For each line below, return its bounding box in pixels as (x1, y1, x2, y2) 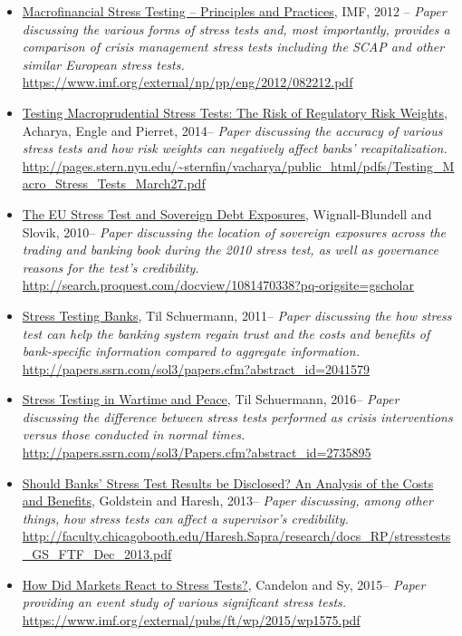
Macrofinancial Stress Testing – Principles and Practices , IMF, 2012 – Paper (22, 2, 447, 20)
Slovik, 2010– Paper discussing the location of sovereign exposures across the (22, 222, 447, 241)
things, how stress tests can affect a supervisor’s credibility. (22, 508, 349, 527)
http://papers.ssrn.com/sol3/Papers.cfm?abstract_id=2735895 (22, 443, 371, 462)
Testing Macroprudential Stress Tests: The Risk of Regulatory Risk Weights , (22, 102, 448, 121)
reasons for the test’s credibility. (22, 257, 199, 276)
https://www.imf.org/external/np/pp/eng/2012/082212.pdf (22, 72, 353, 92)
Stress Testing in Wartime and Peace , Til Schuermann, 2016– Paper (22, 390, 399, 409)
